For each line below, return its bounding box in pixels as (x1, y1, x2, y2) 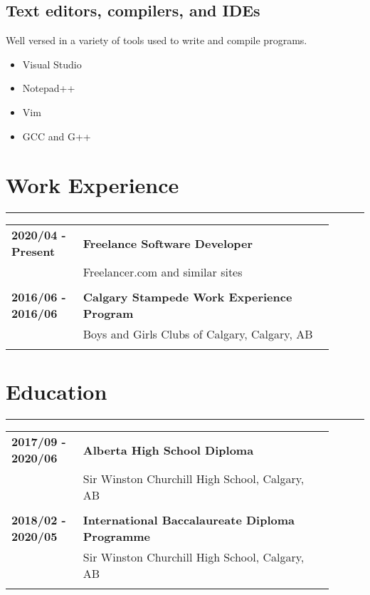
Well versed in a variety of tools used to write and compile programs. (6, 33, 307, 48)
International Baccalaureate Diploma (83, 512, 295, 529)
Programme (83, 528, 150, 545)
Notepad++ (22, 81, 75, 95)
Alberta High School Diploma (83, 441, 254, 458)
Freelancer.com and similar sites (83, 264, 243, 281)
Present (11, 243, 55, 260)
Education (6, 377, 107, 406)
